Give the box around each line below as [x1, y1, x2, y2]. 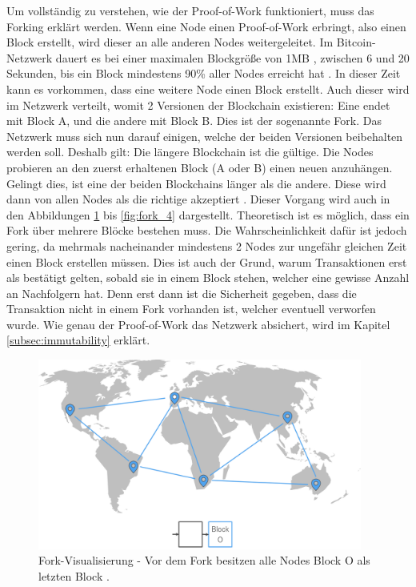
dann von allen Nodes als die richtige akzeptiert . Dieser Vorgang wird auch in [6, 191, 390, 207]
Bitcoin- [336, 34, 376, 50]
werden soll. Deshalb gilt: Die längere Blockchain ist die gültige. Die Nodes [6, 143, 374, 160]
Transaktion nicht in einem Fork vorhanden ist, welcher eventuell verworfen [6, 300, 376, 317]
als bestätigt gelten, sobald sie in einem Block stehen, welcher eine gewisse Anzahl [6, 269, 410, 286]
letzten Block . [38, 568, 110, 585]
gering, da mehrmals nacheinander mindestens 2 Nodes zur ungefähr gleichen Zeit [6, 237, 407, 254]
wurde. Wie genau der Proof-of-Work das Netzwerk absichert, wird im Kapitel [6, 316, 390, 332]
